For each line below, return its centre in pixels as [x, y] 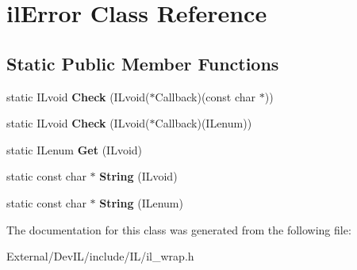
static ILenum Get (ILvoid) [75, 149]
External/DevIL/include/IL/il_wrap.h [100, 256]
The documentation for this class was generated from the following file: [179, 229]
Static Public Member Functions [143, 63]
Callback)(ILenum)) [203, 123]
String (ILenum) [141, 202]
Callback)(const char [205, 96]
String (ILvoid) [138, 176]
